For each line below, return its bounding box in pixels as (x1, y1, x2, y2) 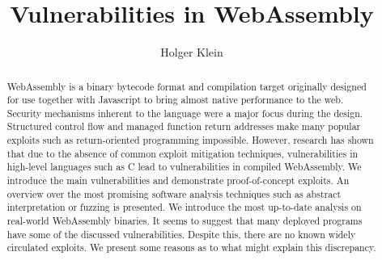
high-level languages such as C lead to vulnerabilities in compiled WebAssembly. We (6, 160, 362, 174)
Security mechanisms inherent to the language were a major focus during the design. (6, 106, 363, 120)
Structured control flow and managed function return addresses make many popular (6, 120, 361, 133)
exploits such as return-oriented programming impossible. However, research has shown (6, 133, 374, 147)
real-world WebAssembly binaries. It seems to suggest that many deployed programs (6, 214, 363, 228)
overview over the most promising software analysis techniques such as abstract (6, 187, 342, 200)
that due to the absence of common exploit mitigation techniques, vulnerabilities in (6, 146, 359, 160)
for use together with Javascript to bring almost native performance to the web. (6, 93, 344, 107)
